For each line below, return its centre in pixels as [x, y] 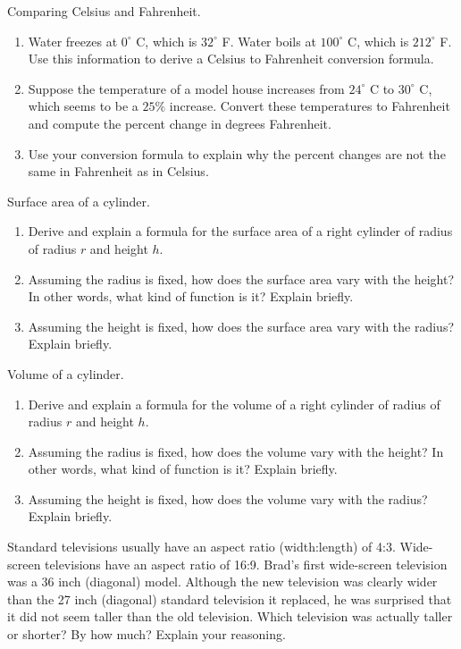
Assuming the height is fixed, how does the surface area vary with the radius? [241, 326]
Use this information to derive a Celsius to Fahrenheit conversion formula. [231, 59]
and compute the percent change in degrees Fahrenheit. [180, 123]
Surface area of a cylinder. [79, 201]
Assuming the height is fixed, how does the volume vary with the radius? [228, 498]
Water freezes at [73, 41]
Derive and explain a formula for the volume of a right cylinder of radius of [234, 404]
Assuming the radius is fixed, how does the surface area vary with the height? [241, 278]
